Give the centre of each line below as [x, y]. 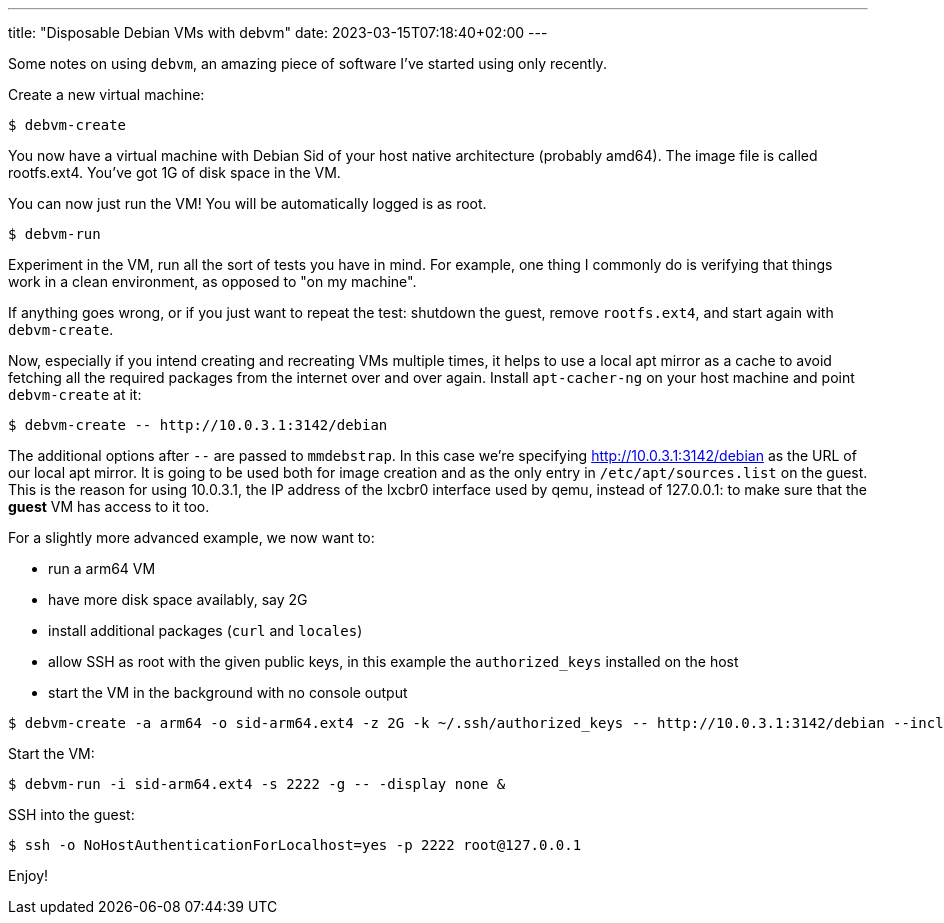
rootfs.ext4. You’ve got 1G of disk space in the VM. [174, 172]
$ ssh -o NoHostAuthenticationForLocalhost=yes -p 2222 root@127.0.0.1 [295, 845]
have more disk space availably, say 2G [178, 599]
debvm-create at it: [75, 394]
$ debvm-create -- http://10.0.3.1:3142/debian [198, 425]
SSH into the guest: [71, 814]
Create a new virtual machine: [106, 94]
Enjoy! [28, 875]
